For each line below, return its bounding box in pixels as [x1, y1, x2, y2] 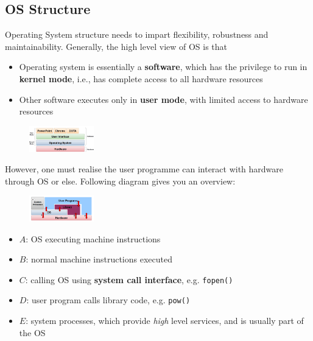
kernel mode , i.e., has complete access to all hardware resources [19, 72, 263, 85]
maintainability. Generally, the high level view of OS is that [5, 40, 228, 52]
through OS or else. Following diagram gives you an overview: [5, 174, 236, 187]
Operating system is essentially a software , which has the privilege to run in [19, 60, 308, 73]
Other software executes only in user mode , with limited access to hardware [19, 93, 308, 105]
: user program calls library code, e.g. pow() [26, 294, 191, 306]
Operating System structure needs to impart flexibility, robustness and [5, 28, 269, 41]
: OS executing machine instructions [26, 232, 161, 245]
